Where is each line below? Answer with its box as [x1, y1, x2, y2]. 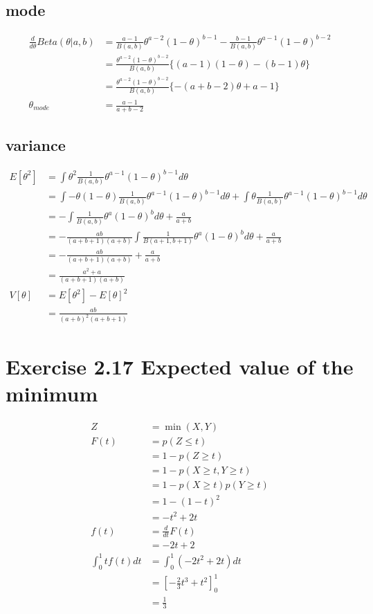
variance [6, 134, 66, 156]
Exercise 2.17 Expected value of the [6, 352, 354, 380]
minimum [6, 379, 98, 407]
